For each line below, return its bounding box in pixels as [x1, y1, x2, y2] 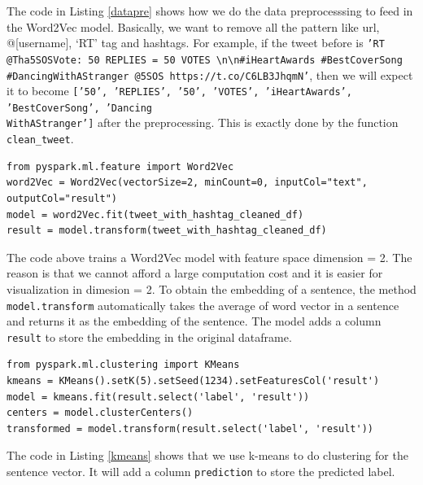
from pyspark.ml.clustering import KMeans [7, 359, 240, 371]
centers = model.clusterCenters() [7, 407, 194, 419]
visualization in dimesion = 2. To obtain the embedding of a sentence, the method [7, 280, 416, 297]
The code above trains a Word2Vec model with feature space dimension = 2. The [7, 248, 412, 265]
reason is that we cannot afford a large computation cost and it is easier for [7, 264, 383, 282]
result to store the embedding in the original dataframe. [7, 328, 292, 345]
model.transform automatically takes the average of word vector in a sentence [7, 296, 399, 313]
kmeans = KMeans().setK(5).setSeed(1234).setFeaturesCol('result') [7, 375, 380, 387]
